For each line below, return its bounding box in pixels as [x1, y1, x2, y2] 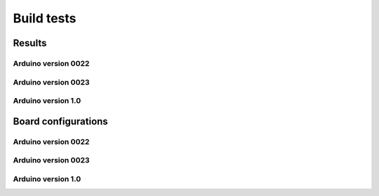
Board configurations [13, 115, 108, 127]
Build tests [13, 10, 77, 26]
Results [13, 37, 47, 49]
